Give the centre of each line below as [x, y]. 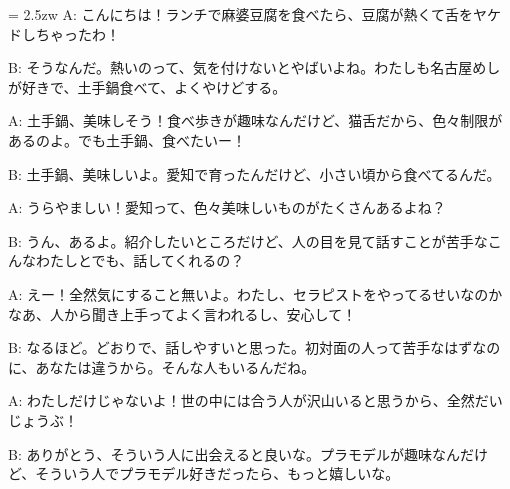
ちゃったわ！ [77, 33]
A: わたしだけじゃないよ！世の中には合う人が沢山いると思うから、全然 [241, 400]
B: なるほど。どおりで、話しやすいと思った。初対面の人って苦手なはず [240, 347]
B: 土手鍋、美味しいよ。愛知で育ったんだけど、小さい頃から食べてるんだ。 [254, 173]
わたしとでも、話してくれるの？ [140, 260]
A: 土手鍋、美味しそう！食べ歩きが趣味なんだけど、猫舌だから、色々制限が [255, 120]
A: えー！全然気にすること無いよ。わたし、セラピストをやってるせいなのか [255, 293]
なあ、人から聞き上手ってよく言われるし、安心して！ [182, 313]
